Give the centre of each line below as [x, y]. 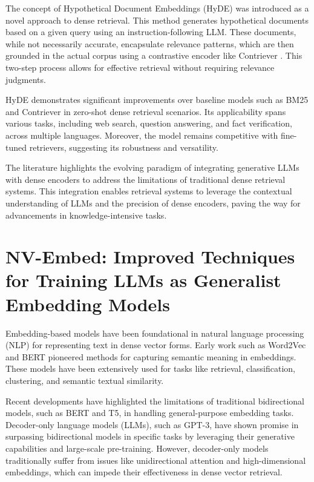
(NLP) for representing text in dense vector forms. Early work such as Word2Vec [156, 345]
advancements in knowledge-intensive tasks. [86, 215]
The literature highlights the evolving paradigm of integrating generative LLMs [152, 167]
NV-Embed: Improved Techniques [150, 256]
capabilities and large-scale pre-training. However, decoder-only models [137, 448]
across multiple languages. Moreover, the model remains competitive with [142, 135]
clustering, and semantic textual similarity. [85, 380]
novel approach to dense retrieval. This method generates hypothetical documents [157, 20]
